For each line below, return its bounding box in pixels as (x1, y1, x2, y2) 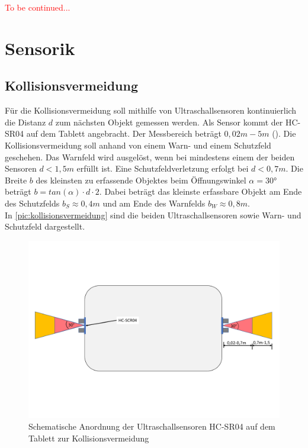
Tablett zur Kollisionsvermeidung (28, 431, 149, 444)
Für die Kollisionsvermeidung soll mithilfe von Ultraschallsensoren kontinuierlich (5, 104, 297, 117)
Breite (5, 173, 27, 186)
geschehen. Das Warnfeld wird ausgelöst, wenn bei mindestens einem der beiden (5, 150, 295, 163)
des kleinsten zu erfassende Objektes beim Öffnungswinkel (36, 173, 246, 186)
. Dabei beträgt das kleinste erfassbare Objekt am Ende (99, 185, 302, 198)
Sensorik (5, 36, 75, 60)
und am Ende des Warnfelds (102, 196, 206, 209)
